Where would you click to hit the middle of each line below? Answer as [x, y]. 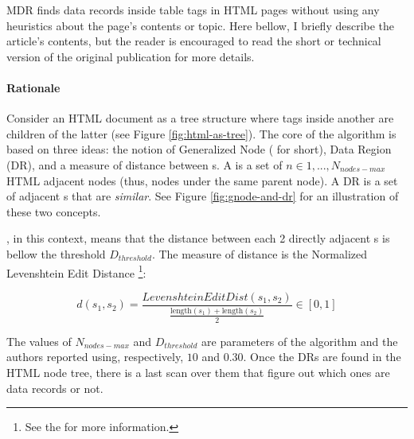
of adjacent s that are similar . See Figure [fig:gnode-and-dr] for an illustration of [203, 196]
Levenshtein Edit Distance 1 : [76, 271]
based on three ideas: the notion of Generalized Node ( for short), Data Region [199, 149]
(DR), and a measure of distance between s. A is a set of [145, 164]
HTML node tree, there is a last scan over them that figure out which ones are [198, 372]
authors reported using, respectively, [95, 357]
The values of [39, 341]
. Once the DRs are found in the [322, 357]
